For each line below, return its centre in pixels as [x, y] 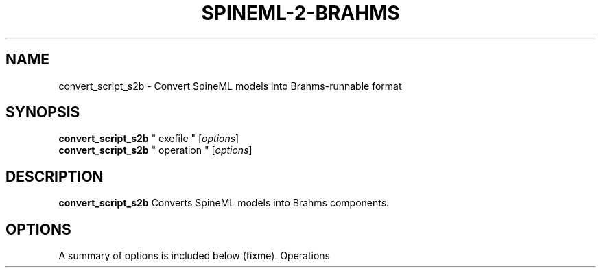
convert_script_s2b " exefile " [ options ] [149, 139]
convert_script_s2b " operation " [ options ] [155, 150]
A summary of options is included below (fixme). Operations [194, 256]
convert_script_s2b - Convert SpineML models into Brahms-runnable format [230, 86]
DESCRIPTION [55, 176]
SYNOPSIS [43, 112]
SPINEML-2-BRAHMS [300, 13]
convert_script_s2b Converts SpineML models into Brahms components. [224, 203]
